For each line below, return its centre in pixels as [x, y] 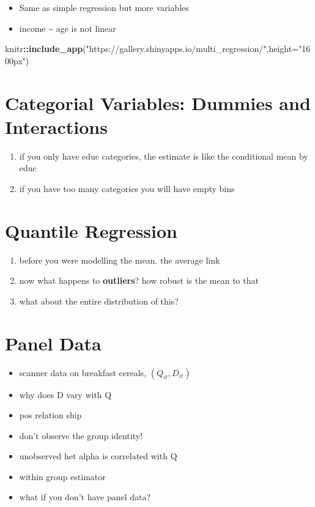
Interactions [56, 126]
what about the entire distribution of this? [99, 301]
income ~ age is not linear [68, 28]
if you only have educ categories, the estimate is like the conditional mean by [164, 156]
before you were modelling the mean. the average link [120, 260]
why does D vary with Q [65, 394]
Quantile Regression [91, 230]
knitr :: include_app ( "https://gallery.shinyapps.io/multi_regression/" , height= [152, 49]
